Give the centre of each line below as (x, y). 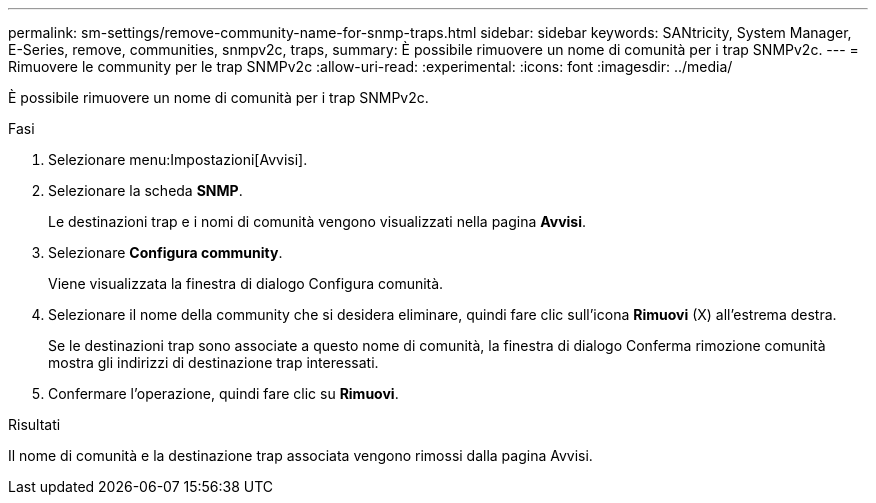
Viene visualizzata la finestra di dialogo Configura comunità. (246, 283)
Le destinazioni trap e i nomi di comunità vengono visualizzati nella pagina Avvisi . (317, 221)
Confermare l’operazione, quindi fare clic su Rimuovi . (223, 393)
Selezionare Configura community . (165, 252)
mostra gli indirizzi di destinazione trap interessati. (213, 362)
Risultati (34, 424)
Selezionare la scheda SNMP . (145, 190)
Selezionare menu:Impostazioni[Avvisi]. (178, 159)
